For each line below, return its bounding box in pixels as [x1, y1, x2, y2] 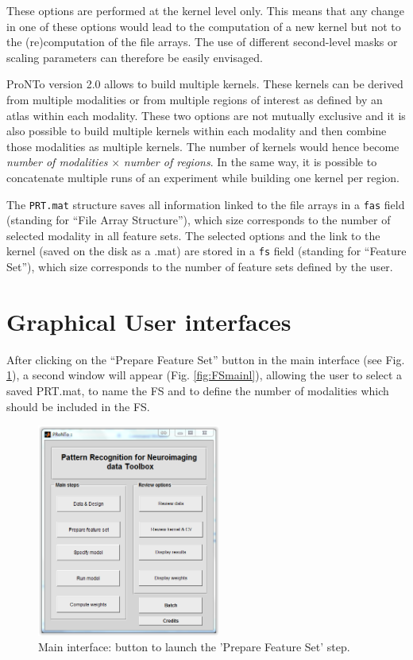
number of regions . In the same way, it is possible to [123, 153, 377, 170]
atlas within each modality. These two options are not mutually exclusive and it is [6, 107, 406, 123]
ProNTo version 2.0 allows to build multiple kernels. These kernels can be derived [6, 76, 403, 92]
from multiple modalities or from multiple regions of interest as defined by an [6, 91, 383, 107]
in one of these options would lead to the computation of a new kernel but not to [6, 17, 401, 34]
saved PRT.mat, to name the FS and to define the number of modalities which [6, 382, 389, 398]
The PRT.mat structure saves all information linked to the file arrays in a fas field [6, 196, 405, 212]
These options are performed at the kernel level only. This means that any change [6, 2, 404, 18]
